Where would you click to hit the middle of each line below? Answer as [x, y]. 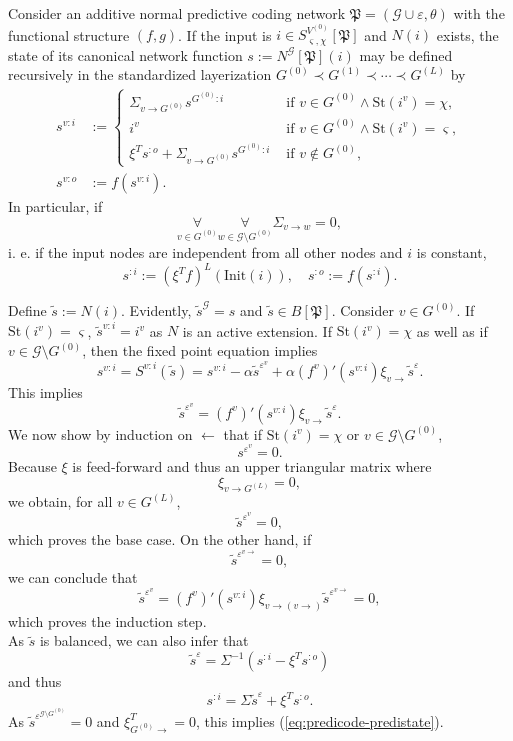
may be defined [406, 54]
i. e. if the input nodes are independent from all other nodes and [205, 252]
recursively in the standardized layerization [140, 74]
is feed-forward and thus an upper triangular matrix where [252, 465]
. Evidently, [156, 310]
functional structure [69, 34]
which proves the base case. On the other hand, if [160, 539]
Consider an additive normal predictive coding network [177, 13]
